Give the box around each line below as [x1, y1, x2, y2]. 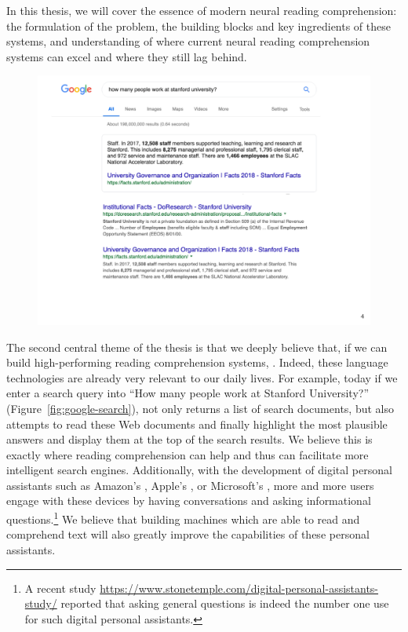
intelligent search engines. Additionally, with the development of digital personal [6, 462, 392, 478]
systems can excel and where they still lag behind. [6, 48, 247, 64]
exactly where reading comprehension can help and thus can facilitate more [6, 446, 369, 462]
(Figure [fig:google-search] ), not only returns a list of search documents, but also [6, 400, 394, 416]
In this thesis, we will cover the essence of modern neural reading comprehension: [6, 2, 397, 18]
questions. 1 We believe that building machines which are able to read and [6, 509, 360, 527]
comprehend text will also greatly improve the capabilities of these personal [6, 526, 370, 542]
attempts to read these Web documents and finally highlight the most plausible [6, 415, 388, 432]
